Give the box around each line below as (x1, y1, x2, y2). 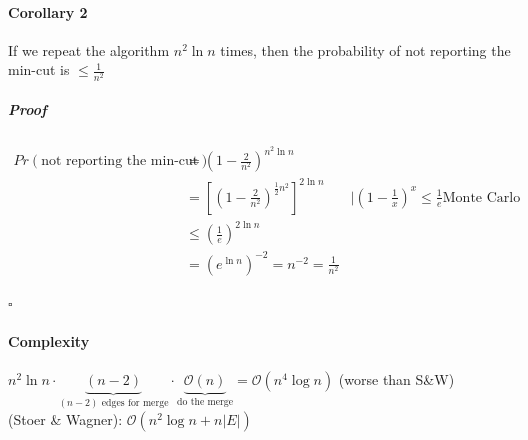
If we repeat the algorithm (8, 39, 170, 60)
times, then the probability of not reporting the (220, 39, 511, 60)
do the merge (177, 397, 234, 408)
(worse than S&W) (338, 369, 455, 390)
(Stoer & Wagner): (8, 408, 123, 429)
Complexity (8, 330, 90, 351)
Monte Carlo (442, 190, 521, 205)
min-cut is (8, 59, 70, 80)
